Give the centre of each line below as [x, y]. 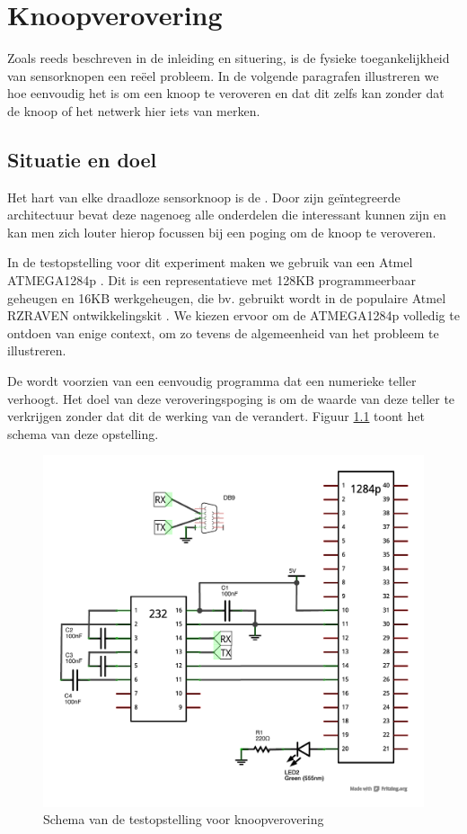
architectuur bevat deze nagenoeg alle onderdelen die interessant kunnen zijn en [227, 215]
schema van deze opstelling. [83, 433]
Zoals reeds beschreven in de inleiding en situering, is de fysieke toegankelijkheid [229, 58]
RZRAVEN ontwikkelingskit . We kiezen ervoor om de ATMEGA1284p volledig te [233, 315]
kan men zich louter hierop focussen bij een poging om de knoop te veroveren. [222, 232]
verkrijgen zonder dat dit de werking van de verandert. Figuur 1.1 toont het [216, 416]
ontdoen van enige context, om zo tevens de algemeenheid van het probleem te [223, 332]
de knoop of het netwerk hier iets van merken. [134, 110]
